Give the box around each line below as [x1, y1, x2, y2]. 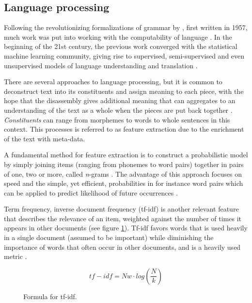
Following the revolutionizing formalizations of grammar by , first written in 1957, [4, 22, 248, 32]
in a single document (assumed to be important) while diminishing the [4, 232, 214, 242]
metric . [4, 251, 27, 261]
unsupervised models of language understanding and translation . [4, 60, 198, 70]
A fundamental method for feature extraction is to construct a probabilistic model [4, 150, 248, 160]
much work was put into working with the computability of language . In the [4, 31, 232, 42]
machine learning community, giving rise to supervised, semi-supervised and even [4, 50, 245, 61]
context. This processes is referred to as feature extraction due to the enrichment [4, 124, 244, 134]
